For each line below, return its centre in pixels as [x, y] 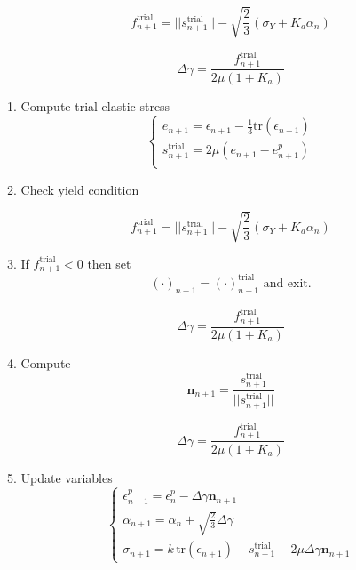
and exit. [287, 283]
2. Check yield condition [73, 189]
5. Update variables [60, 477]
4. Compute [39, 362]
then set [109, 263]
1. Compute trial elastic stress [89, 105]
